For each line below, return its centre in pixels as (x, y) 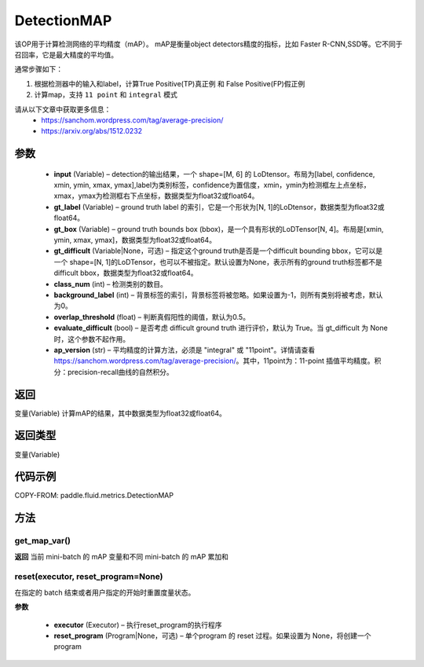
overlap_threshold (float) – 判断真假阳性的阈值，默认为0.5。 (152, 317)
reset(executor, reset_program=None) (89, 577)
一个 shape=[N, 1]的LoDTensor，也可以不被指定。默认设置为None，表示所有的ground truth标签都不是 (218, 262)
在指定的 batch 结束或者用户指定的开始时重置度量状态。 (105, 592)
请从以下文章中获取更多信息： (63, 109)
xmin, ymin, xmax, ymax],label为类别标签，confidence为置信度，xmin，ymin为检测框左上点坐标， (212, 185)
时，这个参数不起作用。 (91, 339)
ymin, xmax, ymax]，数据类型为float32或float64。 (135, 240)
